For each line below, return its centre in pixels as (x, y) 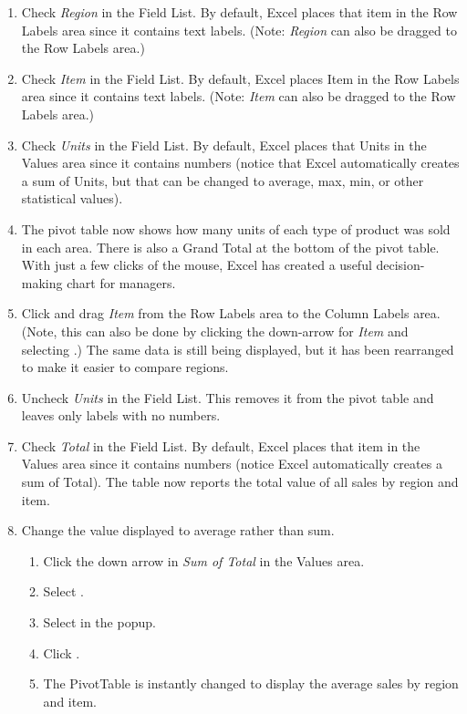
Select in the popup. (99, 622)
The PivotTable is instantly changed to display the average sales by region (251, 683)
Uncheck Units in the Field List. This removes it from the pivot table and (228, 397)
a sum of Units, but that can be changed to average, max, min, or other (223, 180)
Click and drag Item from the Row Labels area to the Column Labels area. (231, 313)
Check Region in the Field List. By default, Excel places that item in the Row (239, 12)
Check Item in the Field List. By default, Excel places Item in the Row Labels (240, 78)
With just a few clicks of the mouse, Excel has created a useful (197, 265)
